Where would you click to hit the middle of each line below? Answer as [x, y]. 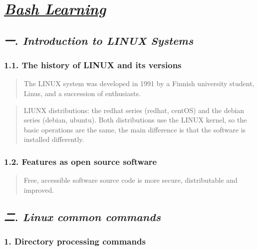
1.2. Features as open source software [81, 161]
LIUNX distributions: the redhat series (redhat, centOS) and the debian [134, 110]
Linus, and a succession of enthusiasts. [82, 93]
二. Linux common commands [82, 216]
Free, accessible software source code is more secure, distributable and [130, 180]
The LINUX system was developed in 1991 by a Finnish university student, [139, 83]
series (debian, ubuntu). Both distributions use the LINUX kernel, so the [135, 120]
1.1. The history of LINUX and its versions [93, 65]
